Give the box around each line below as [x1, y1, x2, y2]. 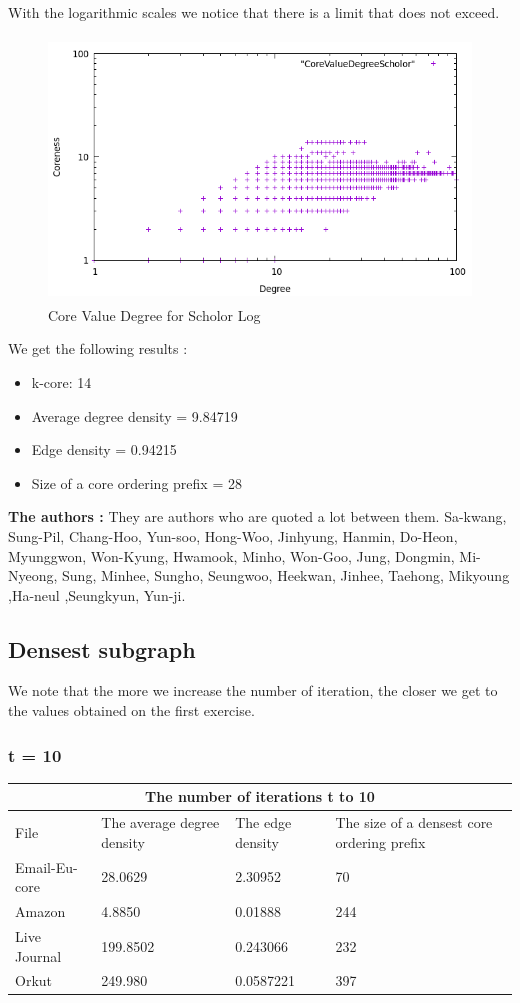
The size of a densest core [335, 812, 493, 833]
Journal [15, 945, 62, 966]
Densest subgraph [8, 633, 196, 664]
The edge [235, 812, 292, 833]
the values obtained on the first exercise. [8, 700, 255, 721]
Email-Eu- [15, 856, 78, 877]
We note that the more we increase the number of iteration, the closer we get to [8, 680, 498, 701]
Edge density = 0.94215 [31, 439, 177, 460]
